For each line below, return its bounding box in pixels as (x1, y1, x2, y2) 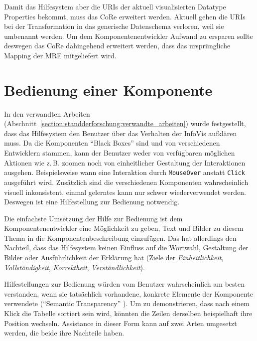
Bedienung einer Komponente (4, 79, 213, 100)
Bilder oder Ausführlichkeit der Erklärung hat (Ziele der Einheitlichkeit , (4, 252, 224, 263)
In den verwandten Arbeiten (4, 108, 90, 119)
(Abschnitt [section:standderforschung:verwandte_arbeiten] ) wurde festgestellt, (4, 118, 246, 129)
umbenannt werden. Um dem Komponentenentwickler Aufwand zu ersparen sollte (4, 30, 253, 41)
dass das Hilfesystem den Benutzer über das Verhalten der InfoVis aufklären (4, 128, 237, 138)
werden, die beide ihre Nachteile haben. (4, 328, 125, 338)
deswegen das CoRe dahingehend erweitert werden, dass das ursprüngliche (4, 40, 231, 51)
